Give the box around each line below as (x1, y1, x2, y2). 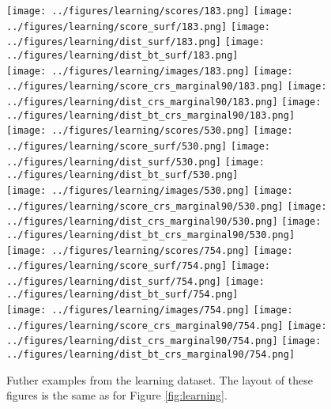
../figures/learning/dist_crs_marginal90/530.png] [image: (6, 216, 322, 228)
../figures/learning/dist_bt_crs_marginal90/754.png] (6, 349, 295, 361)
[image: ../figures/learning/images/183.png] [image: (6, 65, 293, 77)
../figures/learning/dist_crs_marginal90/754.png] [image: (6, 335, 322, 347)
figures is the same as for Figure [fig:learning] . (6, 387, 228, 403)
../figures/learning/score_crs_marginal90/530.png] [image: (6, 200, 327, 212)
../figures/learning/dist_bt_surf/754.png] (6, 289, 239, 301)
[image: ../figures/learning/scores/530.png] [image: (6, 125, 293, 137)
